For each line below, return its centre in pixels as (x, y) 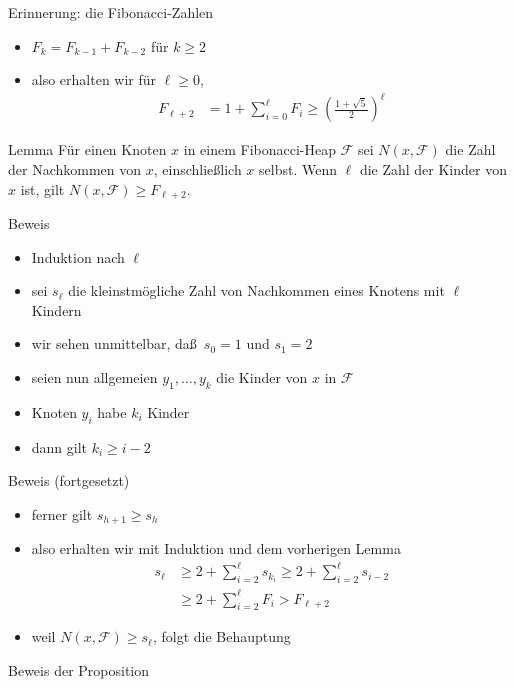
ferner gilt (62, 513)
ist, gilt (42, 188)
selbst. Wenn (298, 168)
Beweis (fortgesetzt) (69, 480)
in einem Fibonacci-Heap (260, 149)
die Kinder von (262, 376)
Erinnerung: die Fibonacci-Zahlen (111, 12)
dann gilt (59, 446)
